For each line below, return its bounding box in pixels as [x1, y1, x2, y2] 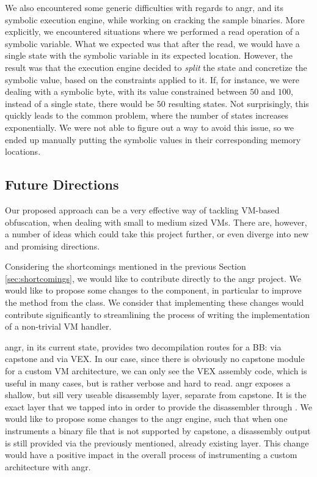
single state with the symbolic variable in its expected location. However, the [5, 49, 293, 62]
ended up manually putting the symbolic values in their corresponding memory [5, 133, 301, 146]
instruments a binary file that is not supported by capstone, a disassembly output [5, 424, 311, 437]
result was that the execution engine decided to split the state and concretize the [5, 61, 307, 73]
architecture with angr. [5, 460, 91, 473]
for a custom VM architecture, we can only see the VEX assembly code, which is [5, 364, 307, 377]
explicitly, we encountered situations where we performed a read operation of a [5, 25, 300, 38]
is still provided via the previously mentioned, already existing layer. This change [5, 436, 309, 449]
